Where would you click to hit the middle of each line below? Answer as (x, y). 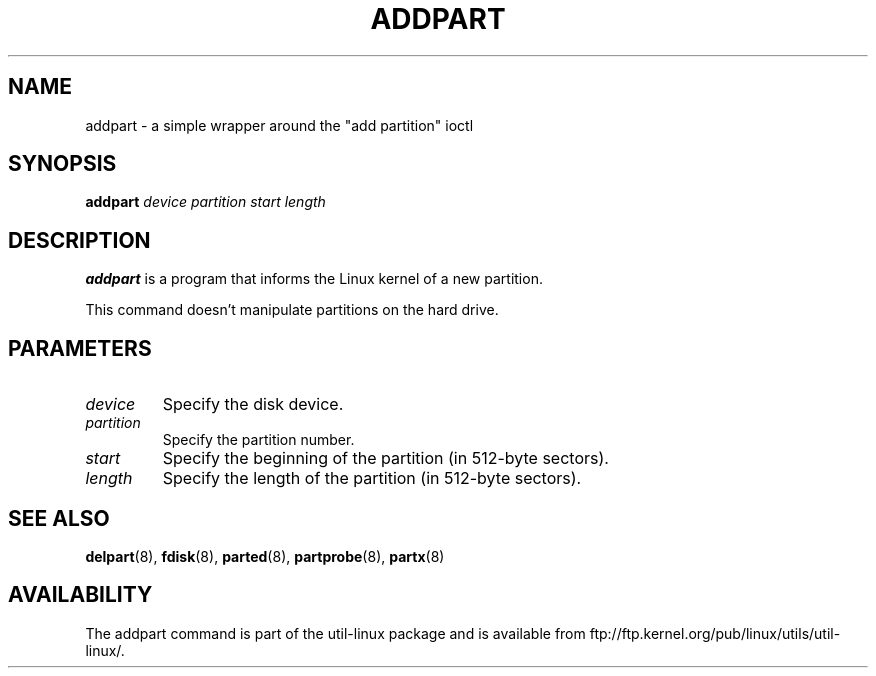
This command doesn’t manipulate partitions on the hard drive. (292, 310)
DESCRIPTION (79, 240)
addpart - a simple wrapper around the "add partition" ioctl (279, 125)
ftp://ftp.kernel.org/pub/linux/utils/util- (715, 633)
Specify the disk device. (253, 404)
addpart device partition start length (205, 202)
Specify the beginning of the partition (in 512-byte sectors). (385, 458)
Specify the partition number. (258, 440)
